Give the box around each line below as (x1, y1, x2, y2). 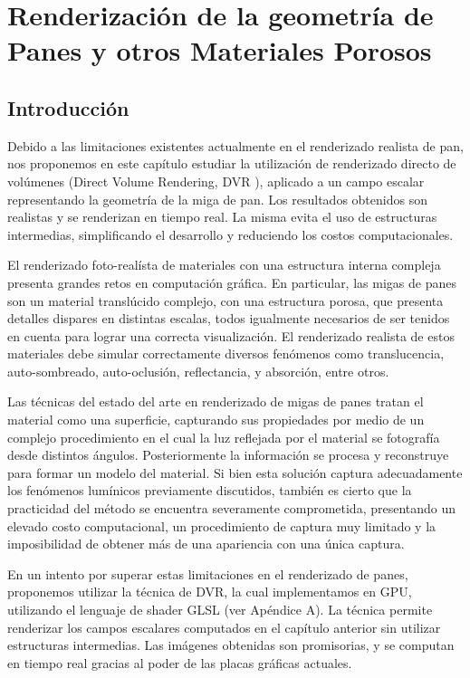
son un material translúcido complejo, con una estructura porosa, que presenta (7, 291, 444, 310)
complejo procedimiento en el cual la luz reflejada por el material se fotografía (7, 427, 440, 446)
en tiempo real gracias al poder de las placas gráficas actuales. (7, 653, 352, 672)
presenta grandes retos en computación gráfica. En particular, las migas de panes (7, 272, 456, 291)
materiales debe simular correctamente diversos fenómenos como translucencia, (7, 344, 445, 363)
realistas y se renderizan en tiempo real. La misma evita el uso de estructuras (7, 207, 437, 226)
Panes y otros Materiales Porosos (7, 32, 432, 69)
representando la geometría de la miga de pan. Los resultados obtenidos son (7, 189, 427, 208)
